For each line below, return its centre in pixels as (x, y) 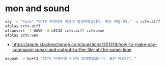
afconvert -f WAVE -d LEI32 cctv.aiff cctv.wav (55, 31)
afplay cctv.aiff (23, 26)
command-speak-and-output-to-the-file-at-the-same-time (72, 50)
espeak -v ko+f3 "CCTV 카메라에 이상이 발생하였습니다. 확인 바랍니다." (71, 59)
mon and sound (38, 9)
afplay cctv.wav (22, 35)
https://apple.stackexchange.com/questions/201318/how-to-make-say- (84, 44)
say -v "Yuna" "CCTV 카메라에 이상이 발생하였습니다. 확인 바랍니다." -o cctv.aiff (83, 22)
